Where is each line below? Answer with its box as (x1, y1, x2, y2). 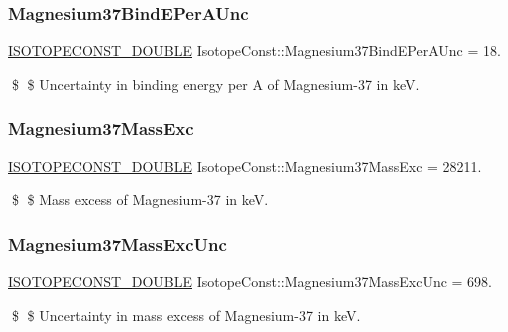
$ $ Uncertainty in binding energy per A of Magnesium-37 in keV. (11, 73, 420, 94)
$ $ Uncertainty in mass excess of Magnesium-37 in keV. (11, 304, 361, 325)
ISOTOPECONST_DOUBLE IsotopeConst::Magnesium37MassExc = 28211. (8, 155, 482, 176)
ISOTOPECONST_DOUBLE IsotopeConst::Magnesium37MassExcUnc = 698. (8, 271, 493, 292)
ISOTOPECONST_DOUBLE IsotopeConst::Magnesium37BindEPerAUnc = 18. (8, 40, 501, 61)
